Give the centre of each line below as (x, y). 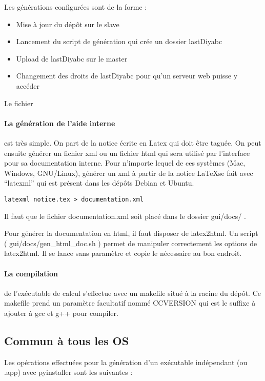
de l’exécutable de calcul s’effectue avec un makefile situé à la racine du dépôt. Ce (133, 293)
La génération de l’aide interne (60, 123)
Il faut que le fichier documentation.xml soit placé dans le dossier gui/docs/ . (125, 216)
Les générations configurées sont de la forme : (76, 7)
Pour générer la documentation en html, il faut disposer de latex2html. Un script (131, 233)
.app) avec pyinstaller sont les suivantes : (68, 372)
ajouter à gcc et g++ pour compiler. (61, 313)
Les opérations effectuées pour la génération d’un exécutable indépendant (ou (126, 362)
